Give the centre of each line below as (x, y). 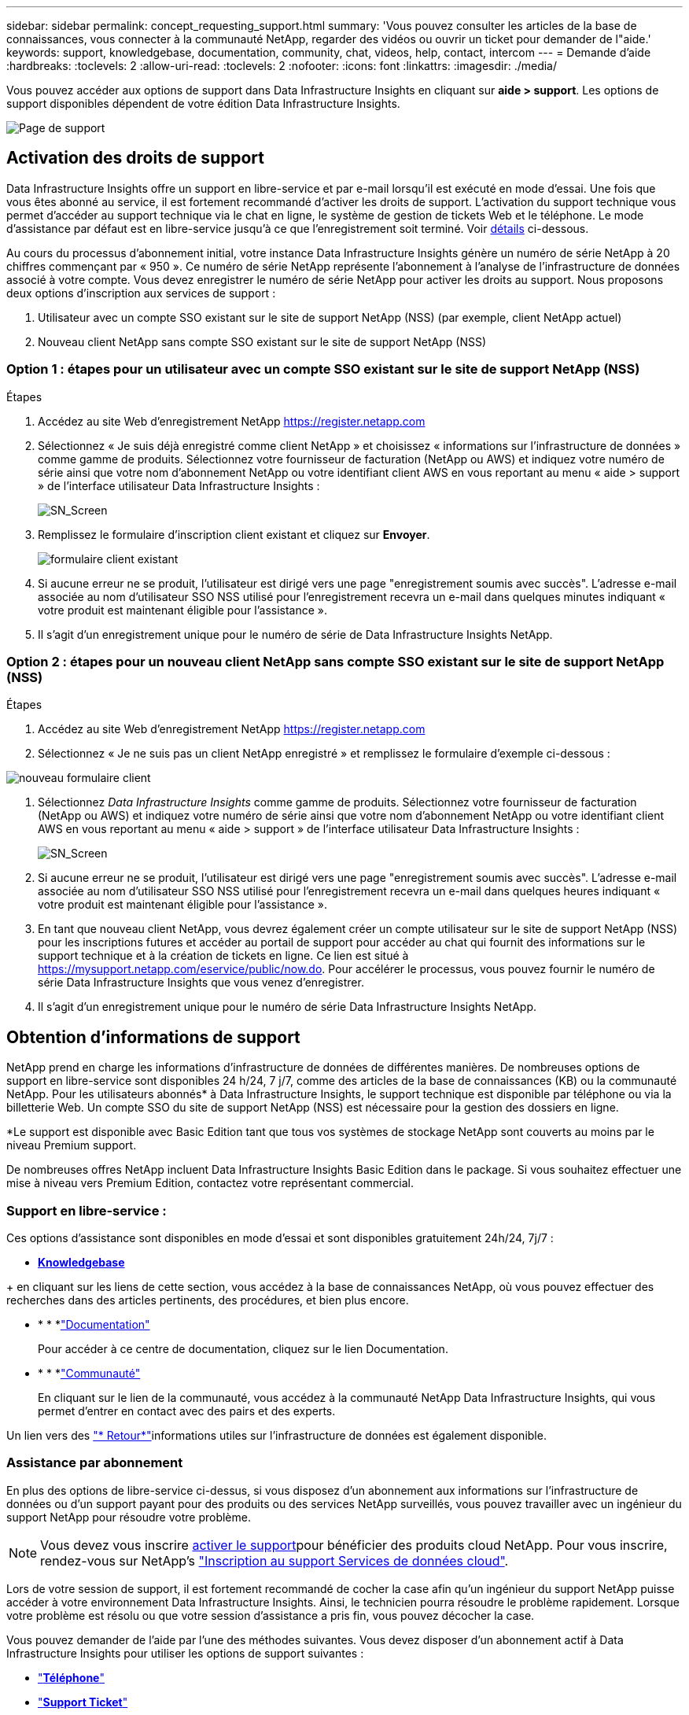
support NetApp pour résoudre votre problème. (129, 1517)
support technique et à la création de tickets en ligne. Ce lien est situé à (223, 956)
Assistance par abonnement (95, 1463)
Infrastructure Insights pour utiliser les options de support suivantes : (185, 1653)
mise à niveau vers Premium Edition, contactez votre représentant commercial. (210, 1183)
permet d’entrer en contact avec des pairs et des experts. (187, 1411)
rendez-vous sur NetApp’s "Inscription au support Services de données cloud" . (274, 1560)
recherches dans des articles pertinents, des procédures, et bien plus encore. (208, 1300)
